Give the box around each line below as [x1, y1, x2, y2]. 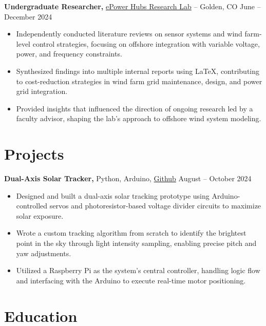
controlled [16, 200, 48, 211]
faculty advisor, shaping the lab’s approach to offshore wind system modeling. [16, 113, 261, 124]
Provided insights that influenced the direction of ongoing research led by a [16, 103, 253, 113]
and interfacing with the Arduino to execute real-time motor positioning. [16, 275, 246, 285]
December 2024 [4, 11, 52, 22]
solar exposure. [16, 210, 64, 221]
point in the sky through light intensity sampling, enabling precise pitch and [16, 238, 257, 248]
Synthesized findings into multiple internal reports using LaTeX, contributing [16, 65, 260, 76]
